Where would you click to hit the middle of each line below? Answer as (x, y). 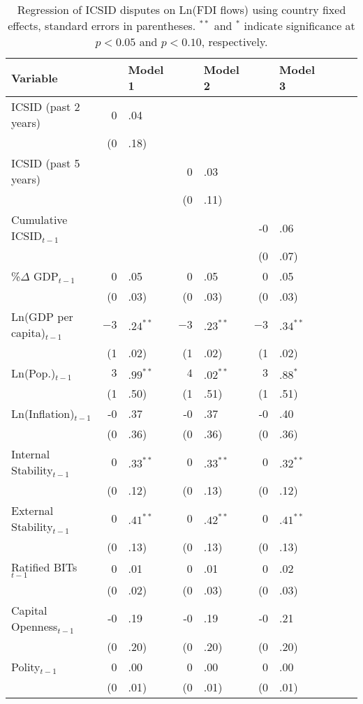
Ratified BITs (44, 567)
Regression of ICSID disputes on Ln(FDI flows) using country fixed (181, 9)
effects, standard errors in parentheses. (102, 25)
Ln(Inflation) (43, 413)
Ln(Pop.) (34, 373)
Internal (31, 454)
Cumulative (39, 219)
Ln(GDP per (42, 316)
